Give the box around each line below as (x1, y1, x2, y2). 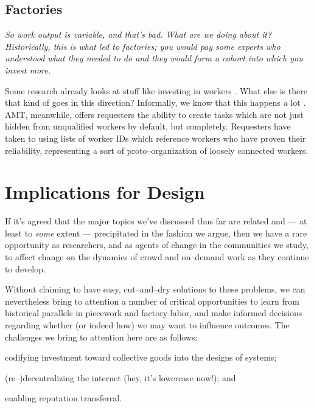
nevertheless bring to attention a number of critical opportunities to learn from (5, 294, 299, 307)
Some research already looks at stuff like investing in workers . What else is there (5, 84, 307, 97)
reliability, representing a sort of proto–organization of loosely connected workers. (5, 143, 309, 156)
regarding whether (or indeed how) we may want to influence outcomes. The (5, 319, 290, 331)
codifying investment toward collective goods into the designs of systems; (5, 351, 277, 364)
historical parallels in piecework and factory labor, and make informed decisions (5, 306, 302, 319)
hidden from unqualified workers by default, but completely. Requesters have (5, 120, 291, 133)
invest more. (5, 63, 51, 76)
